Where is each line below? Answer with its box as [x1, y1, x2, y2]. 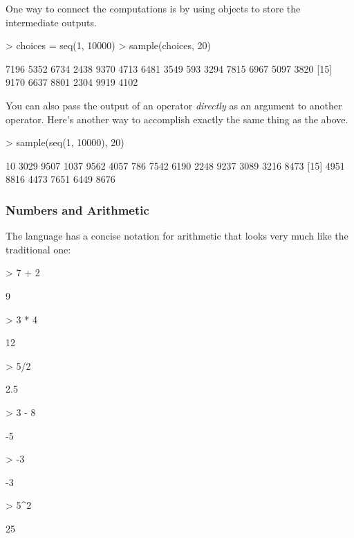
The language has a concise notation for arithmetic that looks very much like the [6, 228, 348, 243]
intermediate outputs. [6, 15, 97, 29]
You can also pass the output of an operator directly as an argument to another [6, 98, 342, 112]
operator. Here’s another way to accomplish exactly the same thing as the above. [6, 111, 348, 126]
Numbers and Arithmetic [6, 201, 149, 218]
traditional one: [6, 242, 71, 256]
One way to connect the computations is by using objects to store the [6, 1, 301, 15]
